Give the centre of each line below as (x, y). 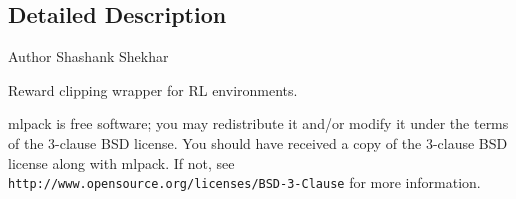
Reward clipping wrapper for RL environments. (153, 89)
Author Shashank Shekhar (88, 56)
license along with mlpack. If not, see (121, 162)
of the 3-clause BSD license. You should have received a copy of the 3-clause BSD (258, 142)
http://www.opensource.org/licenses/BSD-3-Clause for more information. (244, 182)
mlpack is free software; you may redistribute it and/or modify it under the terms (258, 123)
